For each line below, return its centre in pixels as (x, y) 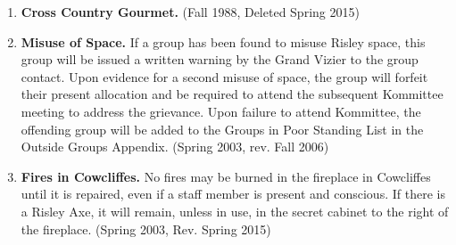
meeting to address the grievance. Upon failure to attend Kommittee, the (221, 111)
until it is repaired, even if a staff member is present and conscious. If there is (233, 194)
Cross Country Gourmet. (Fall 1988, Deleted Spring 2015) (190, 12)
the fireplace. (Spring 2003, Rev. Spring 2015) (146, 229)
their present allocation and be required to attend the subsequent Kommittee (232, 94)
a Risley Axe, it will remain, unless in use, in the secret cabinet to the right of (235, 211)
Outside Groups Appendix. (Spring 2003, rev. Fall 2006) (175, 147)
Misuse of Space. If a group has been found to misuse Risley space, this (223, 41)
